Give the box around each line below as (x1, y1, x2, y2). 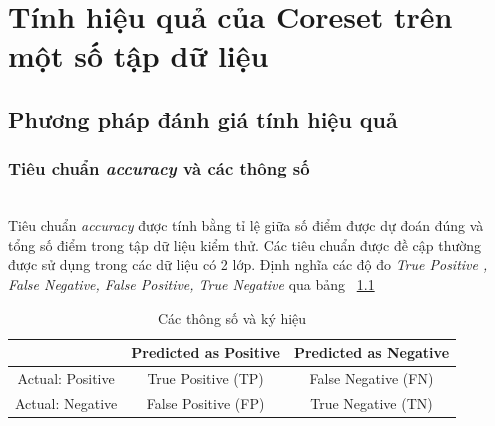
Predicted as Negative (293, 342, 450, 363)
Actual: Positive (17, 367, 115, 388)
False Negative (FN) (309, 367, 434, 388)
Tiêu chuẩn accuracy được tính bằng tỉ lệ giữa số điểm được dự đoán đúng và (8, 215, 484, 236)
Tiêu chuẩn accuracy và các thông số (8, 156, 310, 181)
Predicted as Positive (131, 342, 280, 363)
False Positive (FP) (146, 392, 265, 413)
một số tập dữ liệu (8, 35, 269, 76)
